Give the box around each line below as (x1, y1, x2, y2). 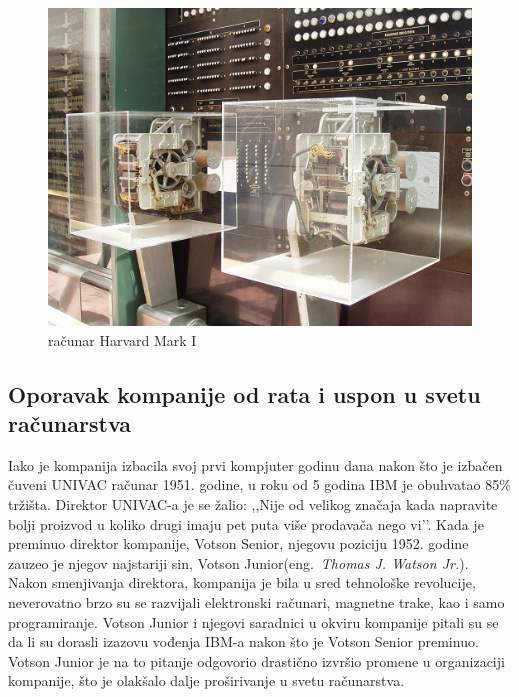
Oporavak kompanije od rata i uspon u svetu (8, 378, 481, 409)
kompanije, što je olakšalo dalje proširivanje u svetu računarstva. (8, 670, 405, 691)
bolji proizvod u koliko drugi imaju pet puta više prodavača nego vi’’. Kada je (8, 513, 484, 534)
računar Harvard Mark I (48, 329, 197, 350)
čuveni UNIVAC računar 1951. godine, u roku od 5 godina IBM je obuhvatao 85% (8, 474, 511, 495)
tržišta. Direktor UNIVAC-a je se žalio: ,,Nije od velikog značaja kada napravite (8, 493, 498, 514)
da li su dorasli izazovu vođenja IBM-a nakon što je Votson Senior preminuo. (8, 631, 479, 652)
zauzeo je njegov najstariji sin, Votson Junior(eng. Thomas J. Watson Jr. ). (8, 552, 469, 573)
